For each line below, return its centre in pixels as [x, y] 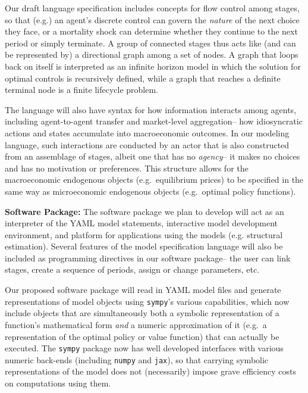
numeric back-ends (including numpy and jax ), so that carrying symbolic [137, 359]
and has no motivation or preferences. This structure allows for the [127, 168]
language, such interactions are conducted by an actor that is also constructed [147, 144]
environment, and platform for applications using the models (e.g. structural [144, 234]
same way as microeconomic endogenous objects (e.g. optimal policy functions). [150, 191]
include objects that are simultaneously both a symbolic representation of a [142, 313]
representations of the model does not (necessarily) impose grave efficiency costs [150, 371]
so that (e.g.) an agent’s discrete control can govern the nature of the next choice [152, 19]
